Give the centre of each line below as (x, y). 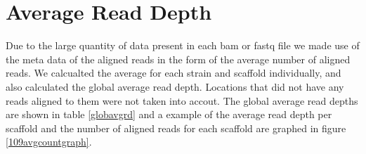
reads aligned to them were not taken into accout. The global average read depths (182, 100)
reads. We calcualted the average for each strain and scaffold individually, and (174, 73)
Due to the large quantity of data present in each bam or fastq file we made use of (183, 45)
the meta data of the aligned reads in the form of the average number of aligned (178, 59)
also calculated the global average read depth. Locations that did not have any (175, 86)
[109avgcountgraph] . (49, 142)
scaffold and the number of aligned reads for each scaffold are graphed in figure (176, 128)
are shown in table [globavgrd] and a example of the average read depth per (169, 114)
